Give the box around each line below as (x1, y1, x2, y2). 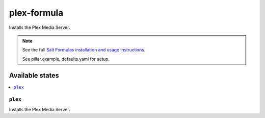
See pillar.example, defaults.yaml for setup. (22, 56, 110, 62)
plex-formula (9, 7, 64, 18)
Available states (9, 71, 59, 79)
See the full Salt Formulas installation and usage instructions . (22, 47, 146, 53)
